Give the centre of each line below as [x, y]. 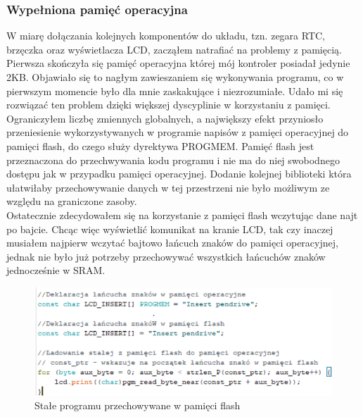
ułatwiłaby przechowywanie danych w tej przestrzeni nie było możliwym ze [168, 187]
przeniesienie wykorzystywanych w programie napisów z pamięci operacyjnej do [178, 132]
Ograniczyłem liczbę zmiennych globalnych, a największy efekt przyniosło [165, 118]
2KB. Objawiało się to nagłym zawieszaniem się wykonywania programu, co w [175, 77]
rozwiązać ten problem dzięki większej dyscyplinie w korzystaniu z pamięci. [168, 105]
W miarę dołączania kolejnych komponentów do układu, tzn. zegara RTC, [166, 36]
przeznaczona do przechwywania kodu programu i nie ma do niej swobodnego [173, 160]
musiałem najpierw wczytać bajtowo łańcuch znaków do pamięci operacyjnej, [172, 243]
